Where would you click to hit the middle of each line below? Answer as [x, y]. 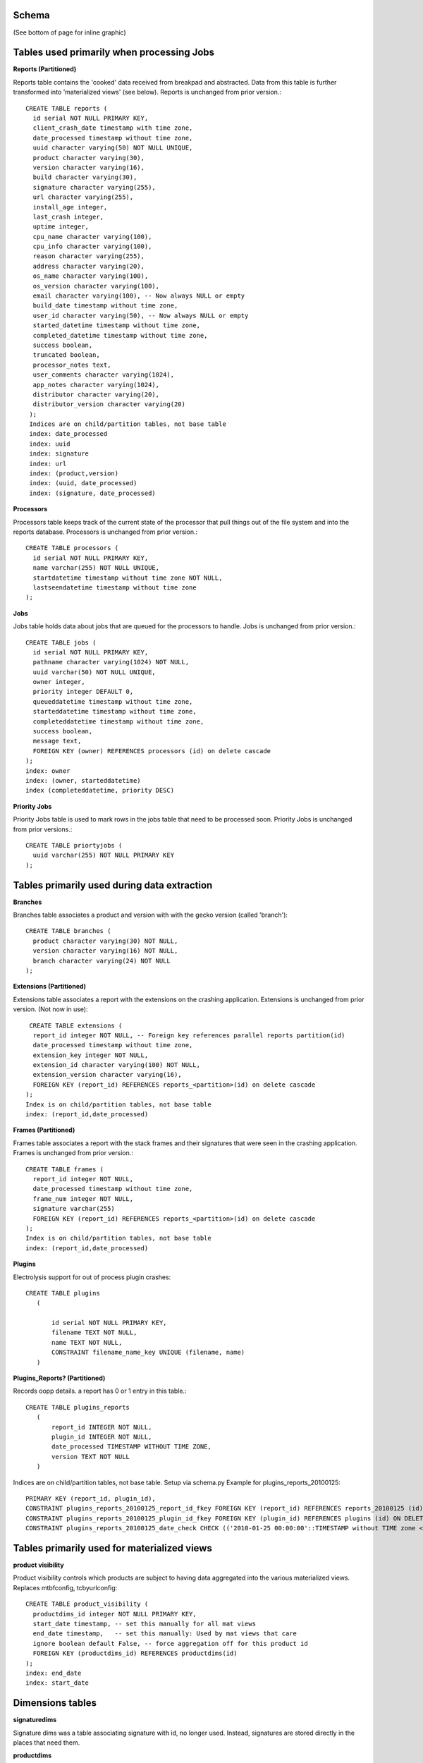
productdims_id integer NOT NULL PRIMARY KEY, [115, 1614]
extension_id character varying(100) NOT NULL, [117, 1065]
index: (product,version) [74, 474]
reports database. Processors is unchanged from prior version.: [105, 532]
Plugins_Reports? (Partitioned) [59, 1378]
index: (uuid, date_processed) [83, 483]
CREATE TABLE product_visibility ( [87, 1604]
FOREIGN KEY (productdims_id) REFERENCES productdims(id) [135, 1653]
